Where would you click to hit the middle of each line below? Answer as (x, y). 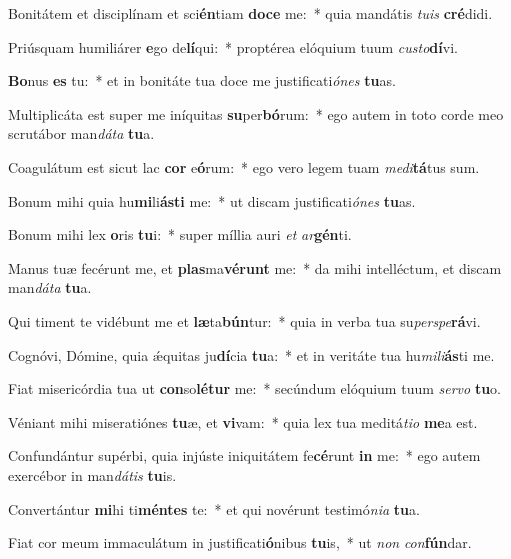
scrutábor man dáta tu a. (81, 133)
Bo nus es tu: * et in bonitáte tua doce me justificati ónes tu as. (202, 80)
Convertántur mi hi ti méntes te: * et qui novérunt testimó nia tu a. (214, 508)
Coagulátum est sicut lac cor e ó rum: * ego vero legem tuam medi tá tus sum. (244, 166)
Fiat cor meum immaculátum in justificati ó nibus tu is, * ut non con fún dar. (240, 542)
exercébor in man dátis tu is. (92, 474)
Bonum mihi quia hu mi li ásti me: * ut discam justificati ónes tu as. (212, 200)
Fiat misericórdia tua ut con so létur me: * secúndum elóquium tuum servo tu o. (254, 388)
